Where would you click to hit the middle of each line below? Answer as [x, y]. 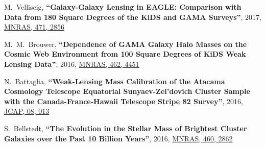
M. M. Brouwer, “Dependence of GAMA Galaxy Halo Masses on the [126, 44]
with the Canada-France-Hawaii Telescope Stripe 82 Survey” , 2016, [124, 101]
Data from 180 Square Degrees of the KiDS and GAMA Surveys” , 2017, [133, 17]
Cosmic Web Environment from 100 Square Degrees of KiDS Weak [125, 54]
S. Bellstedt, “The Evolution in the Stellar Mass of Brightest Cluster [126, 128]
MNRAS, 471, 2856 [34, 27]
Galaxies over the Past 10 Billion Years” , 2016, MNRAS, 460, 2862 [118, 138]
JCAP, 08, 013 [27, 111]
